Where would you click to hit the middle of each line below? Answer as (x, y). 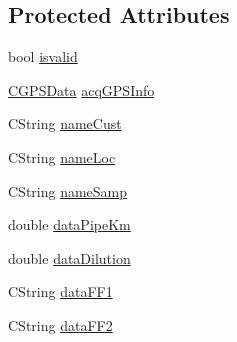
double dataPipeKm (69, 224)
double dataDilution (69, 257)
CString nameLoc (62, 156)
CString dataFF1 (60, 291)
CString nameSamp (68, 190)
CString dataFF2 (60, 324)
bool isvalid (43, 56)
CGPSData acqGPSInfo (81, 89)
